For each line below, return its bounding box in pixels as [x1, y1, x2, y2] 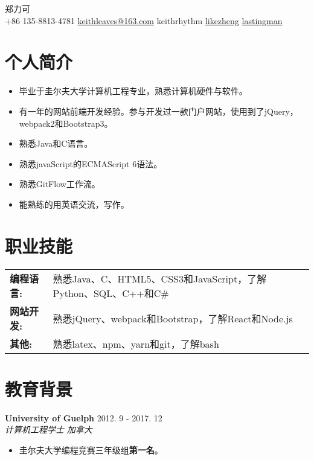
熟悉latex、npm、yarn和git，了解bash [53, 336, 219, 351]
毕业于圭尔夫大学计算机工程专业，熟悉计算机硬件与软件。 [19, 85, 248, 97]
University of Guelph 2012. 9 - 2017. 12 [5, 411, 162, 424]
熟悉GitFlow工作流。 [19, 177, 100, 190]
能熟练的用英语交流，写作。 [19, 197, 129, 210]
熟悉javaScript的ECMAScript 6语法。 [19, 157, 162, 170]
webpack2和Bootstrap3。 [19, 117, 113, 129]
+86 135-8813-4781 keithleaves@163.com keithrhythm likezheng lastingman [5, 14, 283, 27]
